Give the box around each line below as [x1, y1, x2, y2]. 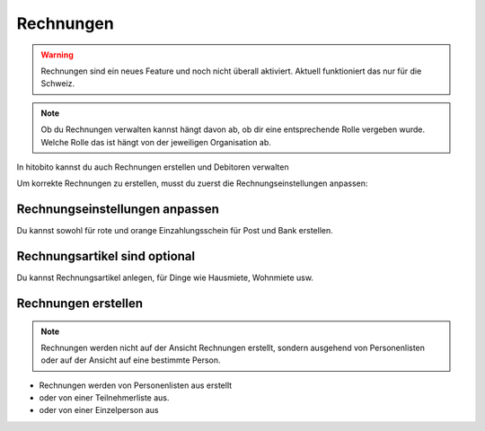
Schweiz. [40, 78, 75, 89]
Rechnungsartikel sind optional [16, 249, 196, 264]
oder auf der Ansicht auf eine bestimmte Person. [40, 355, 221, 365]
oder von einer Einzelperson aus [39, 405, 159, 416]
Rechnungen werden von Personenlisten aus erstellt [39, 380, 233, 391]
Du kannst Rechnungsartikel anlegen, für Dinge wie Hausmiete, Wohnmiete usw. [16, 272, 314, 283]
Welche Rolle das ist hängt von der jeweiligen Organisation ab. [40, 136, 271, 147]
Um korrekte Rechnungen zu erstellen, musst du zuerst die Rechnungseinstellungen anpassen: [16, 178, 368, 189]
